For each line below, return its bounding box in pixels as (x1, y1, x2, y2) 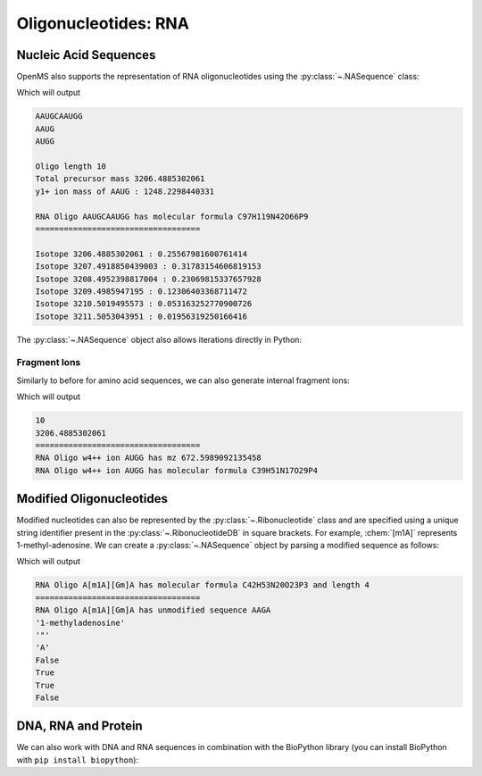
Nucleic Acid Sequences (16, 47, 156, 63)
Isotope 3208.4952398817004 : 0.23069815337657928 (35, 273, 262, 284)
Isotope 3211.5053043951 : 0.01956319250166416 (35, 311, 247, 321)
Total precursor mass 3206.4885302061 (35, 174, 205, 184)
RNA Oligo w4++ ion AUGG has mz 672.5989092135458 (35, 453, 262, 463)
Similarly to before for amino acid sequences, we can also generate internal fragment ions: (16, 375, 350, 386)
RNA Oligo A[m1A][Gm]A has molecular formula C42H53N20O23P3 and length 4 (35, 580, 370, 590)
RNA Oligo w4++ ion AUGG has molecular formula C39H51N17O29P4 (35, 465, 319, 475)
